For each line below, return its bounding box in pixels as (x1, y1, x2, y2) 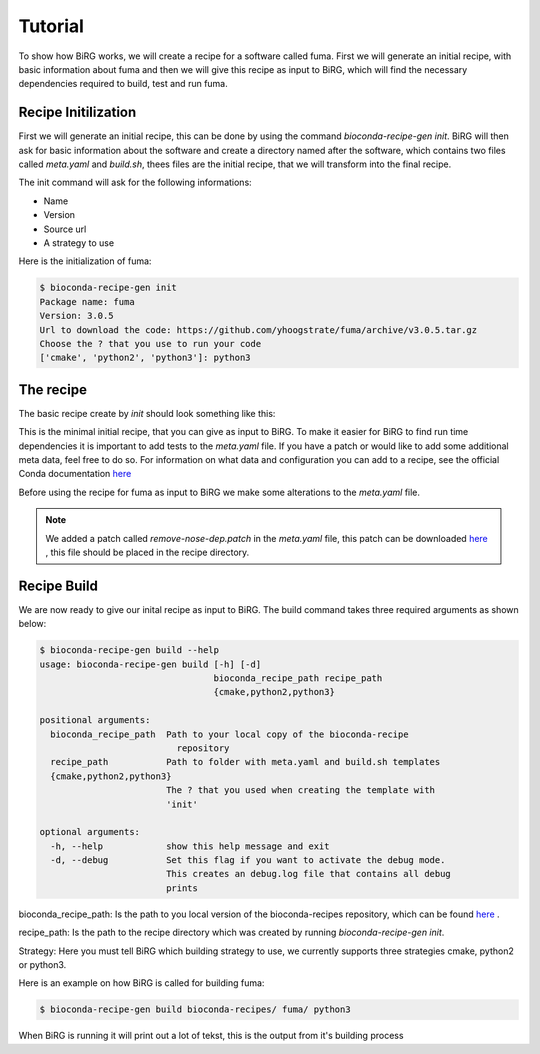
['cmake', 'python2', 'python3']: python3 (39, 352, 251, 364)
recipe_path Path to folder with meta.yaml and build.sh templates (50, 756, 441, 768)
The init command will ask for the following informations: (18, 176, 252, 189)
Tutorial (18, 15, 85, 37)
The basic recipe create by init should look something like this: (18, 407, 276, 419)
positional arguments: (39, 715, 151, 726)
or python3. (18, 959, 67, 970)
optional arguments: (39, 826, 140, 838)
